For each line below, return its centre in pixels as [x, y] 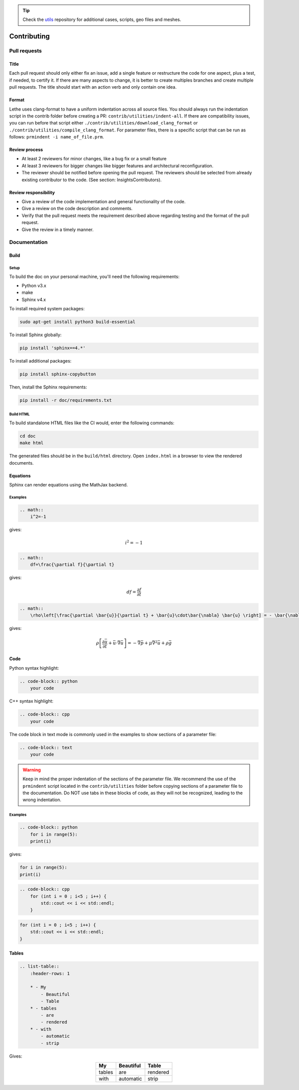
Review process [26, 150]
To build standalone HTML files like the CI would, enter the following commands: [92, 423]
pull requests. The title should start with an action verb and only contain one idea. [93, 87]
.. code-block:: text [46, 747]
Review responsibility [32, 192]
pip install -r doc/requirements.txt [66, 400]
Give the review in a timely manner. [58, 230]
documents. [21, 463]
